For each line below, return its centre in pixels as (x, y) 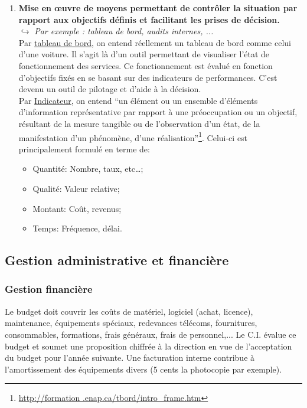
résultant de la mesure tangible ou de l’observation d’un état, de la (139, 123)
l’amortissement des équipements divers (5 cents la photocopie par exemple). (143, 369)
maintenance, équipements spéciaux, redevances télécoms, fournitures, (131, 323)
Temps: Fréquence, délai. (77, 228)
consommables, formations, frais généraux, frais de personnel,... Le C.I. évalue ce (151, 334)
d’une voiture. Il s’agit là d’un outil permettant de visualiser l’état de (144, 54)
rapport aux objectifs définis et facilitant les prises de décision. (149, 19)
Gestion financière (49, 289)
